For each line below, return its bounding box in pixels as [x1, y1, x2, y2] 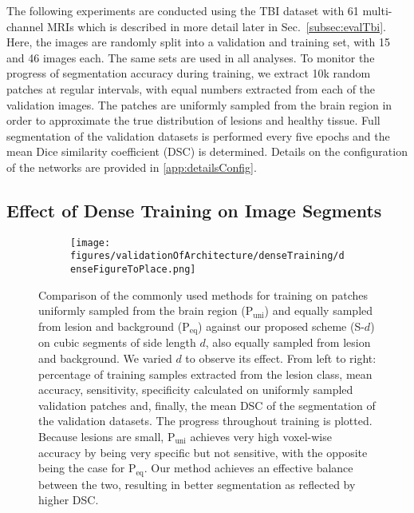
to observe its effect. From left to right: [185, 349, 377, 366]
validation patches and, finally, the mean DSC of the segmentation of [38, 396, 376, 413]
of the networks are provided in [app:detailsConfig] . [6, 158, 257, 175]
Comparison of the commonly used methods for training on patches [38, 286, 369, 303]
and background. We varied [38, 349, 172, 366]
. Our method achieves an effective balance [144, 459, 353, 476]
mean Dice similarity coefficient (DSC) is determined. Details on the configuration [6, 143, 408, 160]
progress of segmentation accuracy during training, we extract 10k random [6, 65, 371, 82]
